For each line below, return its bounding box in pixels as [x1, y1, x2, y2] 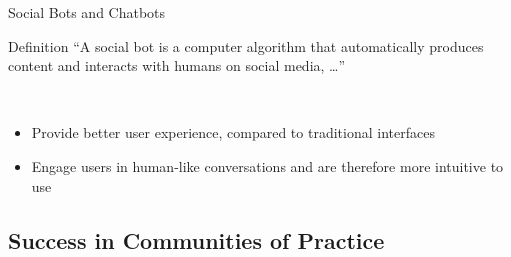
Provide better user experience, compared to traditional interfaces [31, 122, 435, 143]
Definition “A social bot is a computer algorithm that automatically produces [8, 35, 484, 56]
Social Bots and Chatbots [8, 2, 166, 22]
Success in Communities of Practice [8, 224, 385, 255]
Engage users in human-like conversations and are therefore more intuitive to [31, 155, 504, 176]
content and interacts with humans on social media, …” [8, 55, 346, 76]
